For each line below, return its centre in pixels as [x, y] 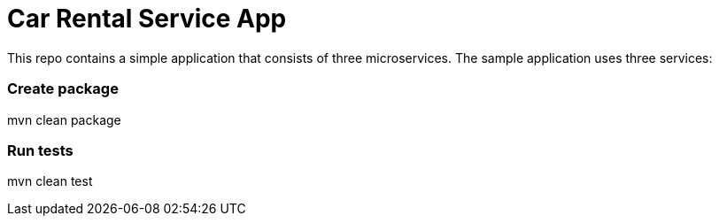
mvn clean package [64, 119]
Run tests [40, 150]
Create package [63, 89]
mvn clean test [50, 181]
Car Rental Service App [147, 19]
